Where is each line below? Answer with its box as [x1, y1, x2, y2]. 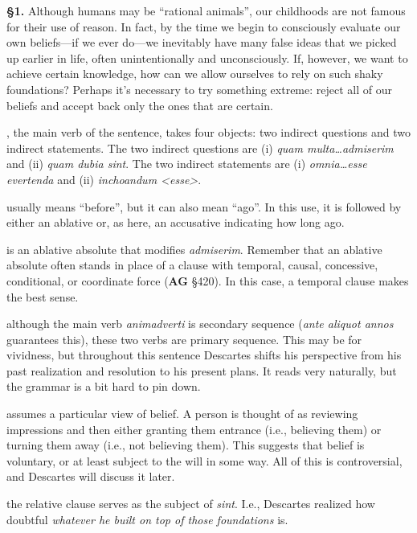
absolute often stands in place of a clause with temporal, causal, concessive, [6, 256, 378, 273]
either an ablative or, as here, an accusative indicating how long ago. [6, 214, 345, 231]
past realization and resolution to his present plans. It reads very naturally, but [6, 362, 397, 379]
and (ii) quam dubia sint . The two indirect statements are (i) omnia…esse [6, 155, 367, 172]
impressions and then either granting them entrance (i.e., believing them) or [6, 420, 382, 437]
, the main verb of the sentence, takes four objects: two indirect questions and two [6, 124, 411, 141]
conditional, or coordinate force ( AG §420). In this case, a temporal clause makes [6, 272, 409, 289]
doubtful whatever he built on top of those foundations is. [6, 510, 288, 527]
